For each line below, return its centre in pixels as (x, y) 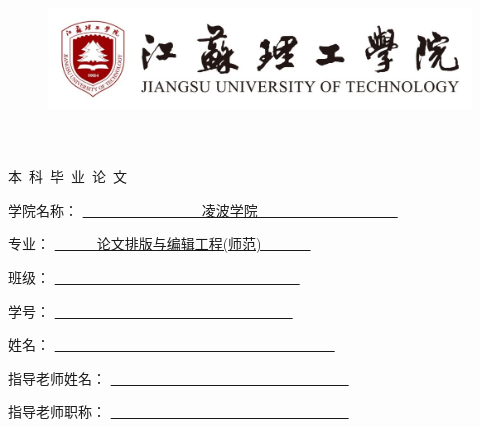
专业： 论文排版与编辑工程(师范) (135, 243)
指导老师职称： (57, 411)
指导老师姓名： (57, 377)
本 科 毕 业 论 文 (67, 176)
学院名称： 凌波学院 (133, 209)
